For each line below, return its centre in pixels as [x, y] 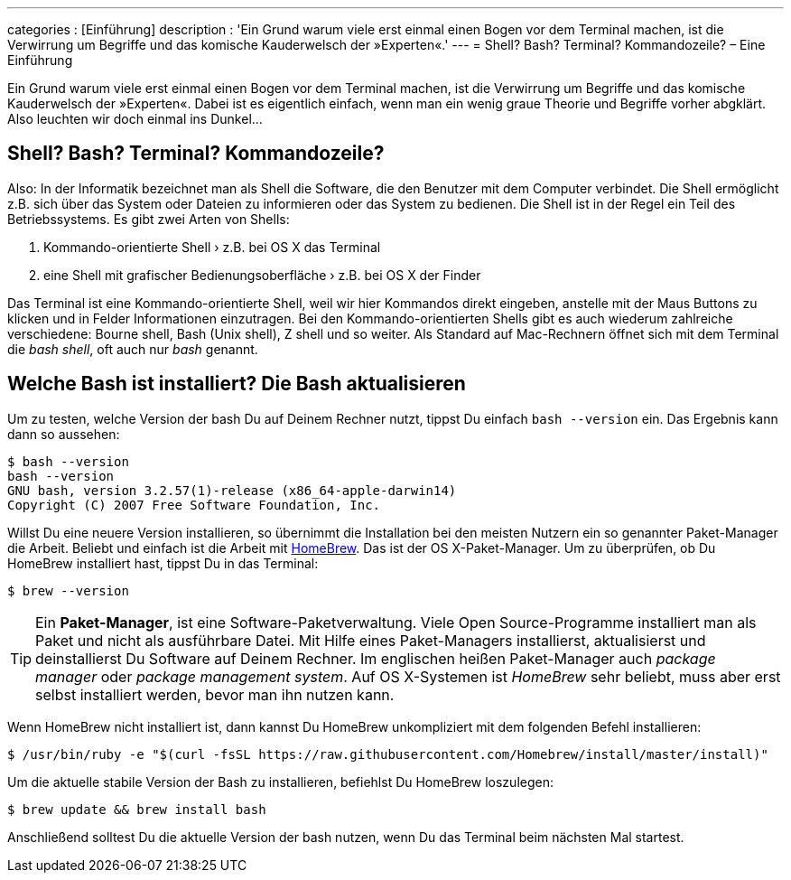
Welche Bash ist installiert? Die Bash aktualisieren [237, 384]
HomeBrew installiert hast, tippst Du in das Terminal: [163, 563]
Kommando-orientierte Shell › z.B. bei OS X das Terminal [212, 247]
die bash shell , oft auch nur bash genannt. [133, 349]
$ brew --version [68, 590]
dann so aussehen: [64, 434]
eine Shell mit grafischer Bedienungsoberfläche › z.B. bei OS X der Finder [262, 275]
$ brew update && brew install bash [137, 809]
